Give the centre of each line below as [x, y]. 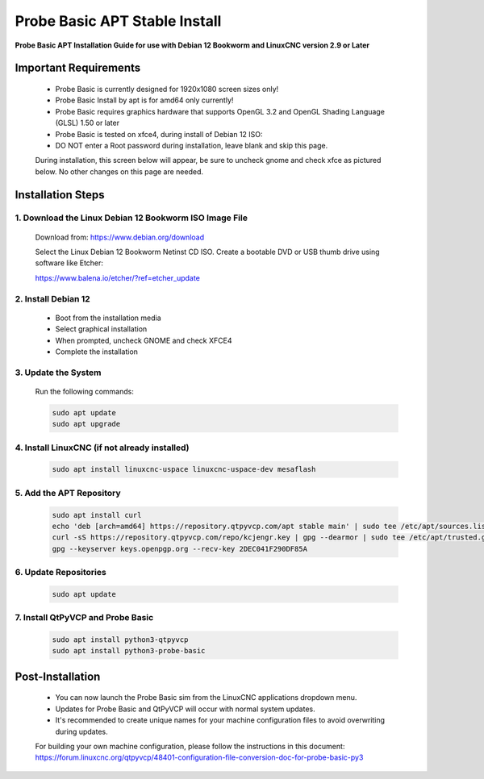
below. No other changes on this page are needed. [119, 171]
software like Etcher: [69, 263]
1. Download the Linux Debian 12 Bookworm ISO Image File [131, 218]
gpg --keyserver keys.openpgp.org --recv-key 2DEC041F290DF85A [180, 549]
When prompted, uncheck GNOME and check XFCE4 [144, 340]
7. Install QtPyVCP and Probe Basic [84, 618]
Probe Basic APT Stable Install [118, 21]
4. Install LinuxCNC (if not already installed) [102, 448]
